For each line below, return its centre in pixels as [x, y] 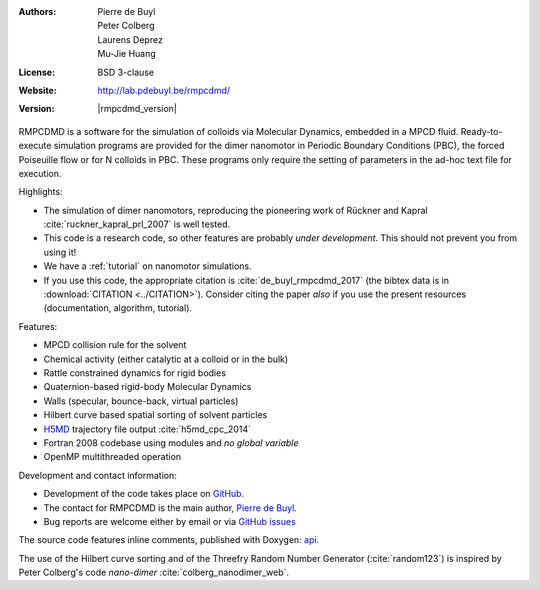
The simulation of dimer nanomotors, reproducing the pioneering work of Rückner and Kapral [236, 210]
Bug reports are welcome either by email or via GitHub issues [170, 521]
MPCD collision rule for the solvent [115, 345]
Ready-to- [481, 131]
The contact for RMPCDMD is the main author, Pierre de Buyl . [170, 507]
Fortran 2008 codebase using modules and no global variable [171, 442]
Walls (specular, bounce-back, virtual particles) [141, 401]
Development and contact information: [97, 475]
